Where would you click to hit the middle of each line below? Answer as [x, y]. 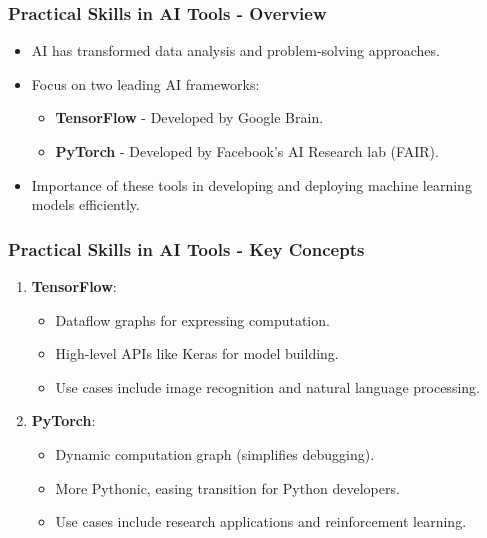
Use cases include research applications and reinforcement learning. [261, 521]
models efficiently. [85, 204]
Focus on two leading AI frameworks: [145, 83]
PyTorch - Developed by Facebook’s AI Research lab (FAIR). [247, 151]
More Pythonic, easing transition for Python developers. [227, 487]
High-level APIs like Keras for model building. [197, 353]
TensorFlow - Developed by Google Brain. [189, 117]
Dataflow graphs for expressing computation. [192, 319]
